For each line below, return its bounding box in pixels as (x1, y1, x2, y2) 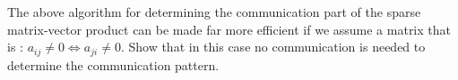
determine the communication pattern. (7, 55, 220, 74)
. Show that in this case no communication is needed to (120, 37, 426, 56)
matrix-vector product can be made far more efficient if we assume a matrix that (7, 20, 451, 38)
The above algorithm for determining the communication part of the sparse (7, 3, 421, 20)
